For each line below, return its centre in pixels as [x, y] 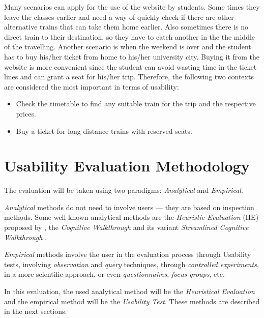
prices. [26, 113]
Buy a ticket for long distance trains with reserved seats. [104, 131]
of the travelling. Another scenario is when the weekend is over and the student [128, 47]
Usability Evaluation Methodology [127, 166]
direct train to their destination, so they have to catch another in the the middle [130, 36]
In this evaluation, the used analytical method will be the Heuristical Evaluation [129, 291]
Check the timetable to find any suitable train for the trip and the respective [136, 104]
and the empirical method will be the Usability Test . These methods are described [132, 301]
